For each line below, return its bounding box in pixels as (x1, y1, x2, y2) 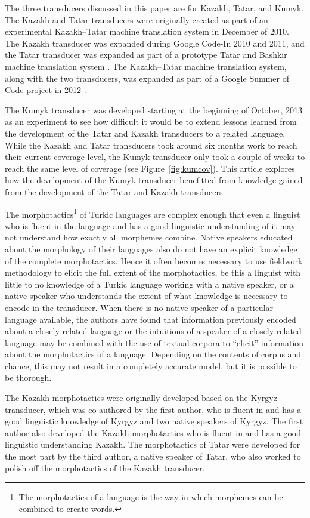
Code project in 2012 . (5, 84, 86, 96)
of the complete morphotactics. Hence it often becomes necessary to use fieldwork (5, 254, 303, 267)
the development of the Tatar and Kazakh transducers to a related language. (5, 127, 286, 139)
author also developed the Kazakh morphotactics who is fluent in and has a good (5, 426, 302, 439)
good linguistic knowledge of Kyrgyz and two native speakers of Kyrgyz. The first (5, 415, 303, 427)
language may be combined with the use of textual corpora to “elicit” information (5, 336, 304, 349)
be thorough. (5, 371, 52, 384)
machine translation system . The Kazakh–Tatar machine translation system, (5, 60, 287, 72)
